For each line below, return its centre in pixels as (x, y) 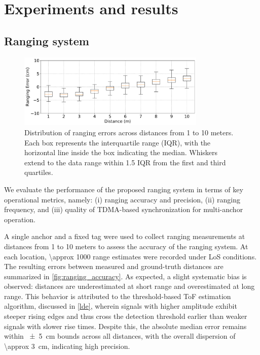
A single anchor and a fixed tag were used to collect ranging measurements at (125, 236)
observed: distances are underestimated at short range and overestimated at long (129, 286)
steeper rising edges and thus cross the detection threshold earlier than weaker (126, 316)
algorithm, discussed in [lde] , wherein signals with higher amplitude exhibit (121, 306)
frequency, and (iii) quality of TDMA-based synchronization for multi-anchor (124, 209)
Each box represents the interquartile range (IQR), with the (118, 142)
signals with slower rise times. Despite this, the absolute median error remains (125, 326)
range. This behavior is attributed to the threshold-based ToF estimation (118, 296)
